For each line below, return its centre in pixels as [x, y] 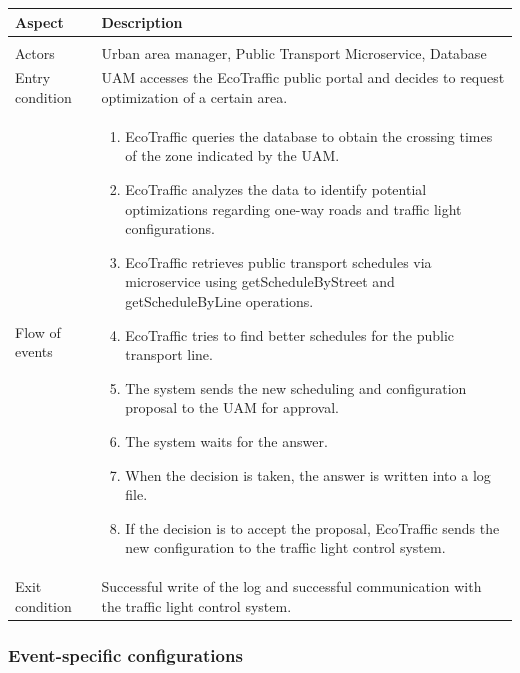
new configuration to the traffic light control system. [285, 547]
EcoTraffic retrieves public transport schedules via [278, 261]
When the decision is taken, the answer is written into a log [308, 474]
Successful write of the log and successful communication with [291, 586]
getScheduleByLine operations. [219, 301]
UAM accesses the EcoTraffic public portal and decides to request [303, 77]
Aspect [39, 21]
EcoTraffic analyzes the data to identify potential [276, 189]
